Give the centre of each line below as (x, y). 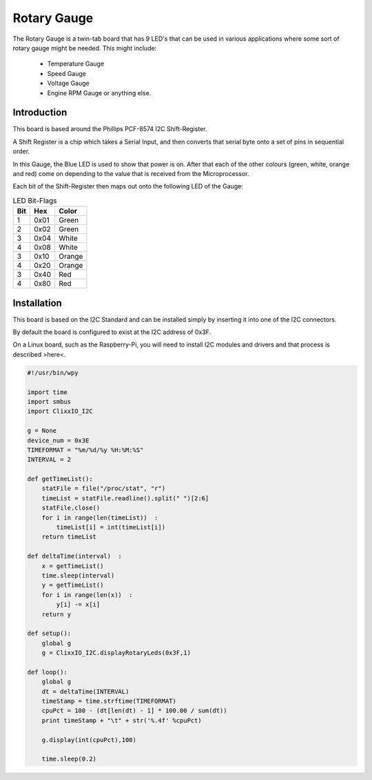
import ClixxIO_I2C (60, 411)
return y (56, 614)
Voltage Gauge (68, 84)
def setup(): (49, 634)
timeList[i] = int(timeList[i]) (111, 527)
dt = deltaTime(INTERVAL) (85, 691)
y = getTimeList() (73, 585)
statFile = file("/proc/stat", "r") (103, 489)
